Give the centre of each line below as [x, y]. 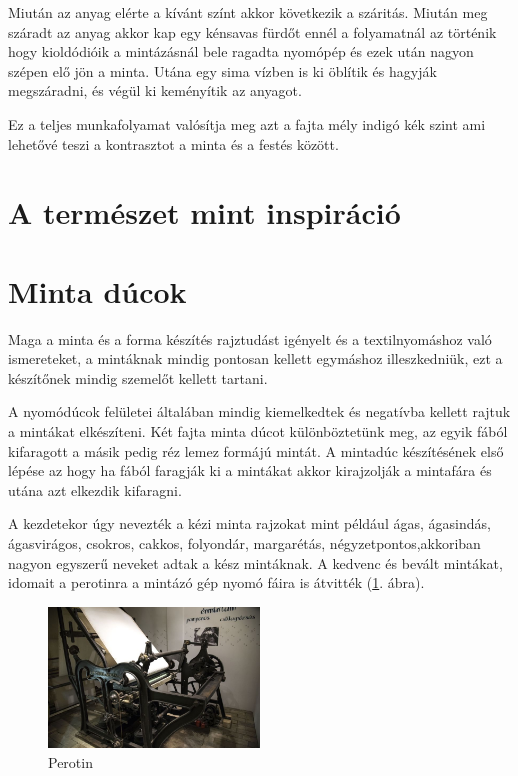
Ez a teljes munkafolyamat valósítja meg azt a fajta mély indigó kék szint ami [247, 123]
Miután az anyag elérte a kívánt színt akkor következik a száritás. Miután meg [248, 12]
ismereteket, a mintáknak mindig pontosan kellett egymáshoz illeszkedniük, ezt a [255, 358]
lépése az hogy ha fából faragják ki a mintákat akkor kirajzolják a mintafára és [250, 470]
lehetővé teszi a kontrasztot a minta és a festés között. [173, 143]
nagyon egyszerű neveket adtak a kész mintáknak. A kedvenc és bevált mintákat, [255, 562]
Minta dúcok [97, 290]
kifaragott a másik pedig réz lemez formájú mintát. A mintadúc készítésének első [256, 450]
